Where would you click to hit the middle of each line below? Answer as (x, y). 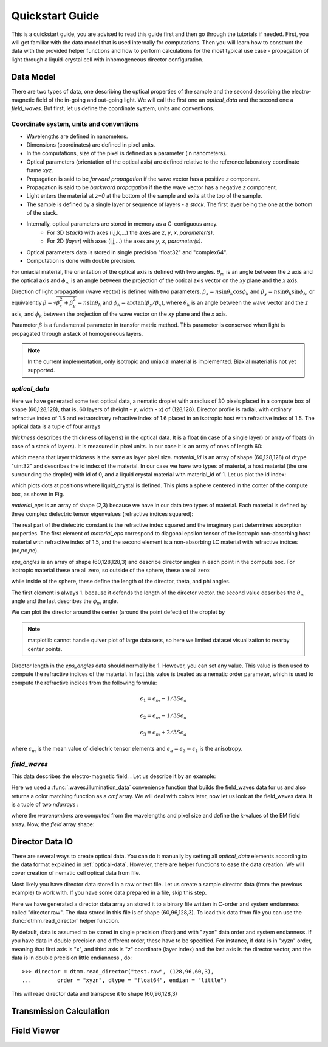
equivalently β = (32, 302)
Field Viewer (36, 1030)
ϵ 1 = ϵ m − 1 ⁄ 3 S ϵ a (163, 699)
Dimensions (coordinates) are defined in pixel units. (91, 144)
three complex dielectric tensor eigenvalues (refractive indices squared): (102, 513)
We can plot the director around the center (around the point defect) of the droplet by (118, 612)
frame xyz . (40, 170)
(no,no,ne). (25, 551)
